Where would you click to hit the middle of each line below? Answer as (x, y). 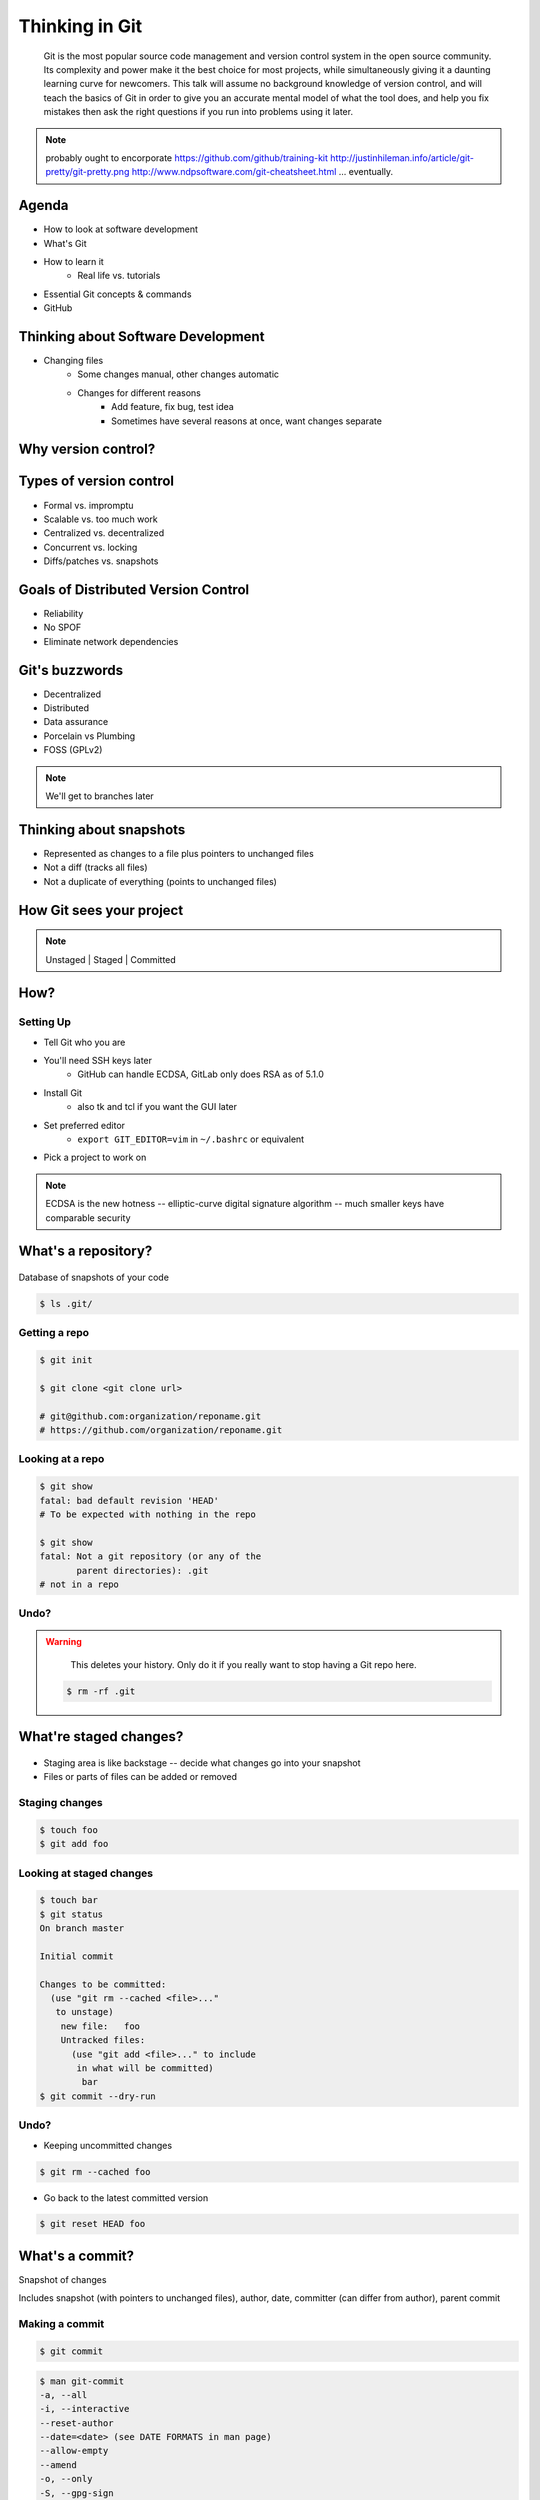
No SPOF (62, 627)
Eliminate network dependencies (111, 641)
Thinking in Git (80, 26)
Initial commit (76, 1956)
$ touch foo (69, 1829)
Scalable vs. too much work (101, 519)
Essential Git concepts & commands (117, 294)
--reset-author (76, 2423)
